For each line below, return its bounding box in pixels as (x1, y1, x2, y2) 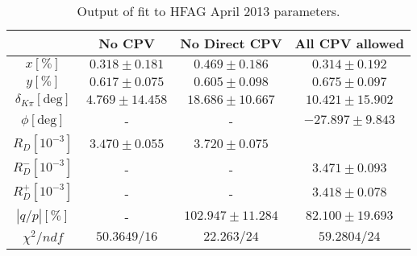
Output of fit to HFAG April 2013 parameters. (77, 2, 340, 20)
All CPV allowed (294, 34, 404, 52)
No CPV (98, 34, 155, 52)
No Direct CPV (180, 34, 282, 52)
